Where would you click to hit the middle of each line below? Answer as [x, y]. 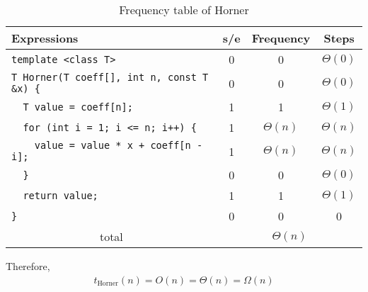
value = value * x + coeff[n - [119, 145]
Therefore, [28, 266]
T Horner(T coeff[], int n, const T [110, 77]
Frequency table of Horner [184, 10]
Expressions [45, 38]
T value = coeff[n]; [78, 107]
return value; [61, 195]
